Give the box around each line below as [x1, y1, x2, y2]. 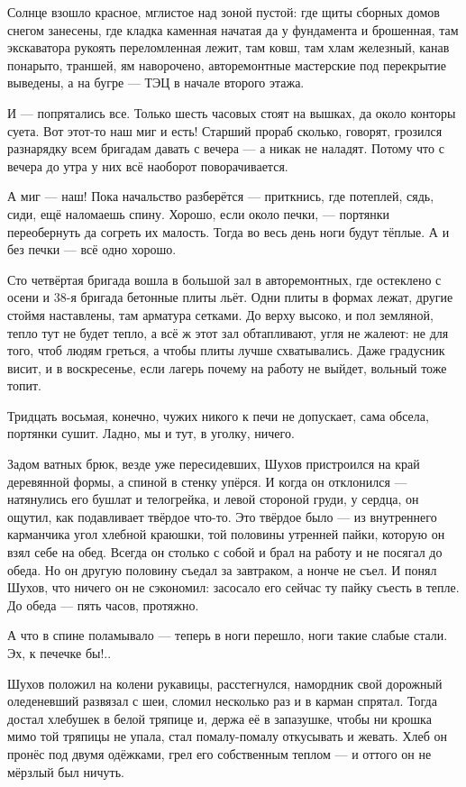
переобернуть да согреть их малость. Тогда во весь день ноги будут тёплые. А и [7, 222, 450, 241]
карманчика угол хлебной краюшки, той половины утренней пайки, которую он [7, 525, 445, 544]
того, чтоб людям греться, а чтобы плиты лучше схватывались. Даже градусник [7, 341, 445, 360]
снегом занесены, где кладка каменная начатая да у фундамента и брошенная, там [7, 20, 459, 39]
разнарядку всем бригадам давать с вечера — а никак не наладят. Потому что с [7, 139, 444, 158]
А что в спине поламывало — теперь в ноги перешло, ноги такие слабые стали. [7, 626, 448, 645]
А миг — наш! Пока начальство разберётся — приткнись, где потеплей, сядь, [7, 187, 434, 206]
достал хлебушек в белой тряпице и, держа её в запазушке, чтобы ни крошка [7, 709, 432, 728]
